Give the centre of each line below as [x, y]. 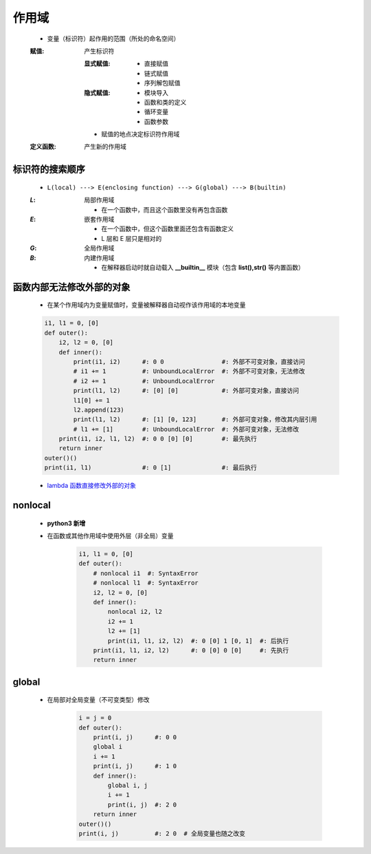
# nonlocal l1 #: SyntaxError [146, 583]
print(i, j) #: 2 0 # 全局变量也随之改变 [162, 833]
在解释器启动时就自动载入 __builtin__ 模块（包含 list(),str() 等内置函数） [203, 267]
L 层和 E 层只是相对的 [132, 238]
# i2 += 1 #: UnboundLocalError [144, 381]
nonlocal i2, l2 [135, 612]
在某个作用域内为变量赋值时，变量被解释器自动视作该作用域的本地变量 [146, 305]
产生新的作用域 [105, 147]
